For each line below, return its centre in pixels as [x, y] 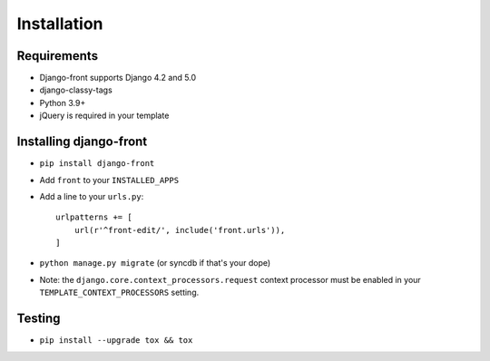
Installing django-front [82, 142]
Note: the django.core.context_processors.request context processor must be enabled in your [230, 279]
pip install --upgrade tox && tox [116, 341]
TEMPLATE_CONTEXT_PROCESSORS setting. [119, 293]
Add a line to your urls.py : [92, 196]
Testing [39, 319]
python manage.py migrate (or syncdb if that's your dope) [155, 263]
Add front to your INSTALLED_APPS [109, 180]
